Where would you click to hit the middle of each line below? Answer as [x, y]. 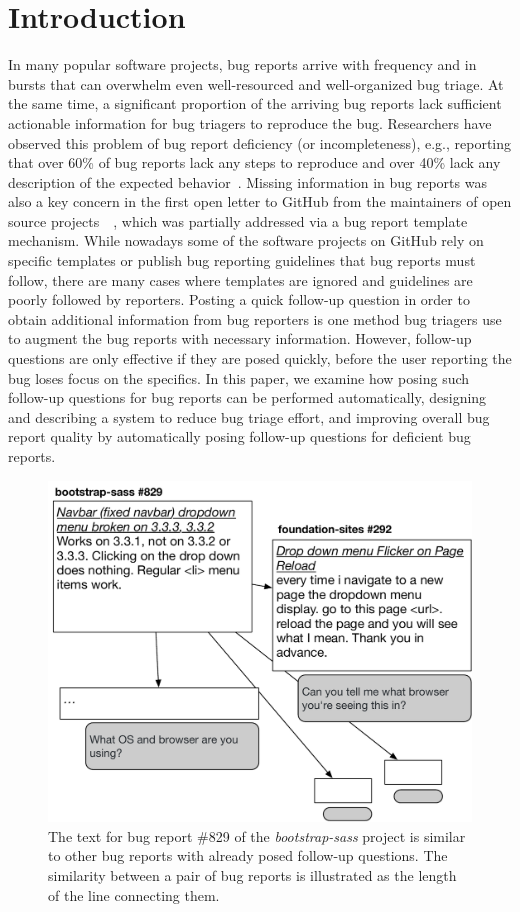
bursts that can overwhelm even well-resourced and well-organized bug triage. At [256, 83]
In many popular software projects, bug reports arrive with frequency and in [242, 64]
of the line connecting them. [134, 894]
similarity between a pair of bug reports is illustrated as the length [252, 874]
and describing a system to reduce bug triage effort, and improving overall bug [249, 416]
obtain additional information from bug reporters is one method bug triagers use [255, 318]
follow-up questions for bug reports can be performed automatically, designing [247, 397]
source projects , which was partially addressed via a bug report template [238, 220]
